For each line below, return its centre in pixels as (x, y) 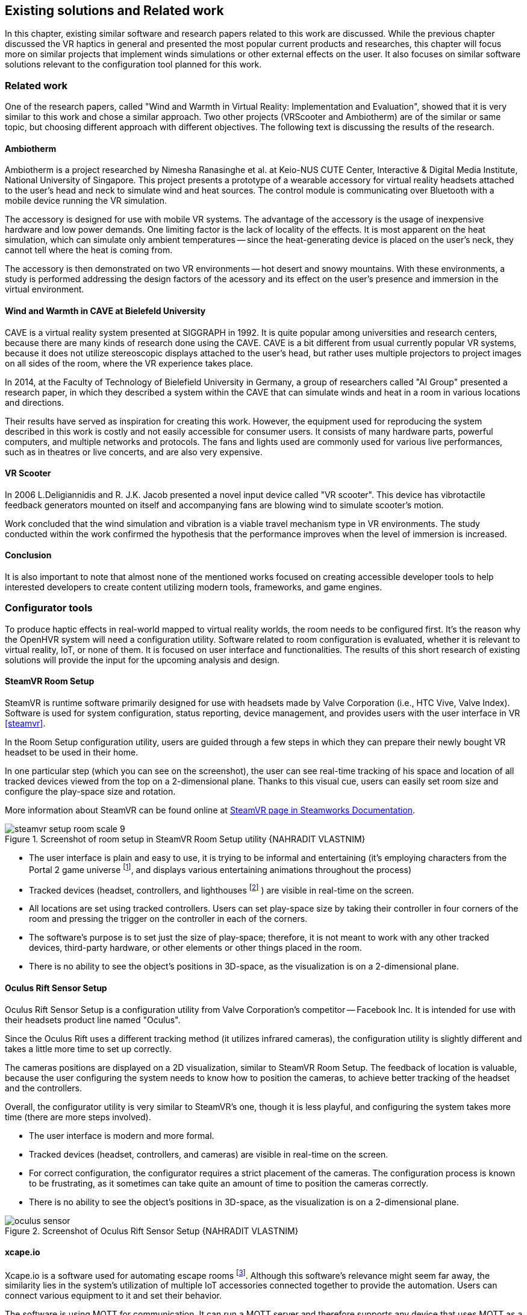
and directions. (34, 402)
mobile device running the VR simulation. (86, 201)
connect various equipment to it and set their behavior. (114, 1296)
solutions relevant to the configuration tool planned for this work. (133, 65)
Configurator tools (49, 608)
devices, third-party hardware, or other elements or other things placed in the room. (195, 948)
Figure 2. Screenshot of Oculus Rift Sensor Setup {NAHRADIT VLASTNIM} (152, 1231)
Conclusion (28, 555)
